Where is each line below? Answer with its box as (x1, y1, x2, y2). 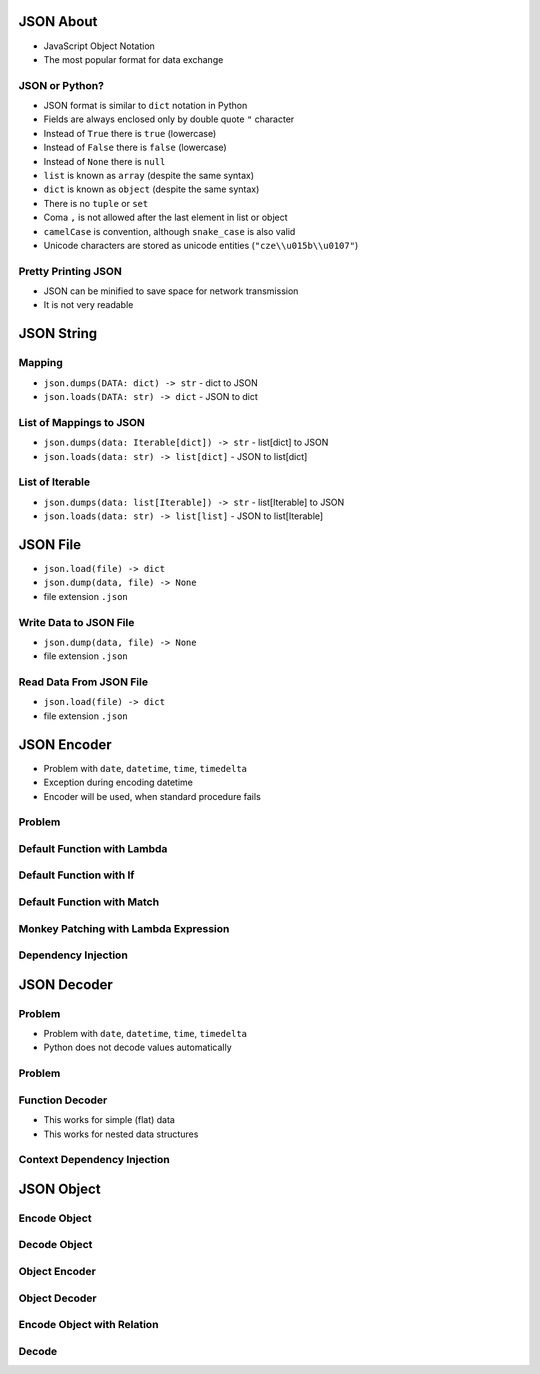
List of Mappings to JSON (18, 415, 145, 429)
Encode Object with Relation (18, 1318, 159, 1332)
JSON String (18, 325, 98, 342)
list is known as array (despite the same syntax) (43, 170, 255, 181)
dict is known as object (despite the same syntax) (43, 183, 260, 195)
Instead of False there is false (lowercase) (43, 141, 227, 154)
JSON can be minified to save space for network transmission (43, 285, 299, 297)
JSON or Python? (18, 78, 105, 92)
